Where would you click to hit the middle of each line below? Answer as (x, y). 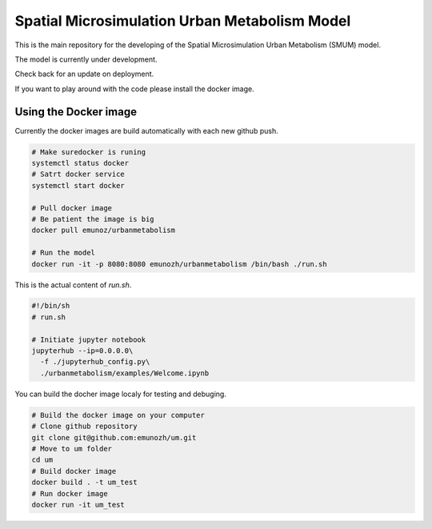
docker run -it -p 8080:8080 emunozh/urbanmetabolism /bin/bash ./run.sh (179, 264)
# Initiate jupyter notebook (89, 339)
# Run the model (64, 253)
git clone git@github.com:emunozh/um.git (114, 437)
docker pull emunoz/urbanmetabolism (104, 230)
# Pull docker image (72, 208)
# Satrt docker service (78, 174)
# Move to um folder (72, 449)
